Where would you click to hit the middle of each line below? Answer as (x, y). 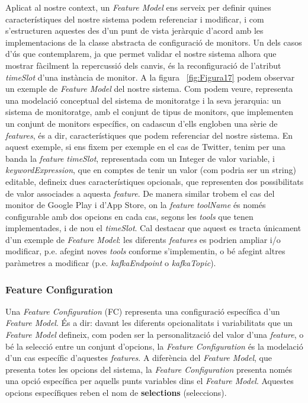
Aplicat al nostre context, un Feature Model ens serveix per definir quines (138, 7)
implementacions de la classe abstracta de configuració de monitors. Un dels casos (154, 42)
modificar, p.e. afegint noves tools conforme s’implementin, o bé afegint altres (145, 251)
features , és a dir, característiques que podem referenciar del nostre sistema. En (149, 135)
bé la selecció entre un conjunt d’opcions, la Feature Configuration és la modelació (154, 346)
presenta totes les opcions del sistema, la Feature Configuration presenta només (149, 369)
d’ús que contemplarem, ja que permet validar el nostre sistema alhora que (141, 54)
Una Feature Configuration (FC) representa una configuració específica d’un (143, 311)
